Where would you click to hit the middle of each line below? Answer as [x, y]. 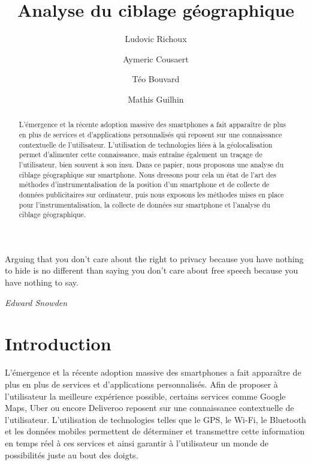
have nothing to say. [42, 282]
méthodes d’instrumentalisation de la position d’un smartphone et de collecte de [144, 184]
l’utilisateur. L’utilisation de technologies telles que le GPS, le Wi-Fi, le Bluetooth [155, 419]
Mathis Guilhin [156, 99]
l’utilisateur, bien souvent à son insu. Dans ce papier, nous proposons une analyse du [151, 164]
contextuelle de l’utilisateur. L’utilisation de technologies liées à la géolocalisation [146, 144]
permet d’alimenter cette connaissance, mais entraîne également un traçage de [141, 154]
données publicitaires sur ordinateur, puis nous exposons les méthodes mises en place [151, 194]
